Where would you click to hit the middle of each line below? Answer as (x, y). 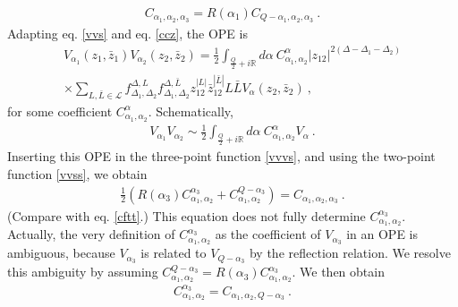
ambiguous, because (61, 253)
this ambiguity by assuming (83, 272)
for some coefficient (60, 111)
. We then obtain (338, 272)
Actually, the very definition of (91, 234)
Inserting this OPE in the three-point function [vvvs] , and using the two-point (221, 156)
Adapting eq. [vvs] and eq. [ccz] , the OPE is (127, 33)
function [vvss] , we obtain (77, 173)
